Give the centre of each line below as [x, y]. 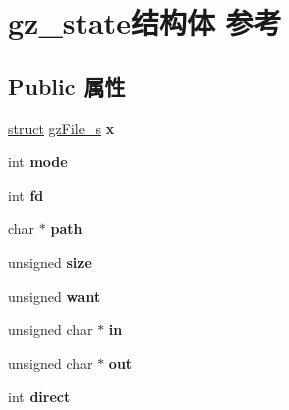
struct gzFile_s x [61, 127]
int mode [38, 161]
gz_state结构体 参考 [145, 22]
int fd [26, 194]
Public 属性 [67, 85]
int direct [39, 396]
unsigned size [50, 261]
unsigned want [54, 295]
